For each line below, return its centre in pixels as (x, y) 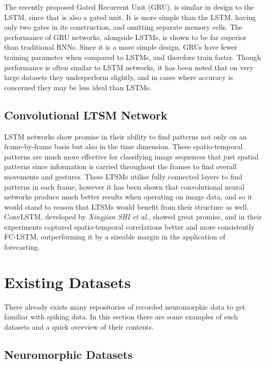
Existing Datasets (68, 282)
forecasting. (22, 247)
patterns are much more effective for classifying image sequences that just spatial (131, 156)
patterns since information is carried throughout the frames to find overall (120, 166)
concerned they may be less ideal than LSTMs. (78, 87)
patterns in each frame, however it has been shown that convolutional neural (124, 186)
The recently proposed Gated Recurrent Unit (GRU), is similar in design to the (129, 7)
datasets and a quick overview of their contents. (79, 326)
